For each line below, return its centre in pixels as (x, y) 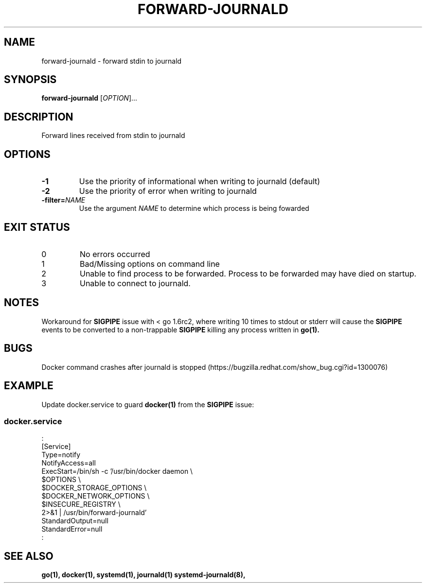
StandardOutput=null (75, 521)
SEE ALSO (29, 556)
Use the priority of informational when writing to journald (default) (200, 181)
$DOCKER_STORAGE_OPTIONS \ (94, 488)
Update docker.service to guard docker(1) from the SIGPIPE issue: (148, 404)
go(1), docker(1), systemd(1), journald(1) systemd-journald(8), (143, 575)
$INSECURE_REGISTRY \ (81, 504)
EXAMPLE (29, 386)
